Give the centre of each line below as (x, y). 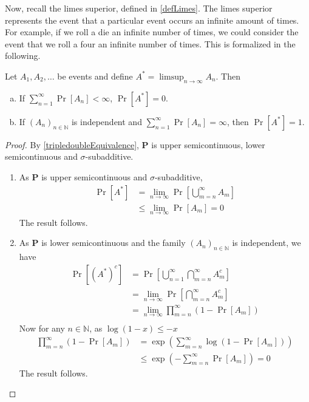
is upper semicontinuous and (94, 176)
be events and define (95, 76)
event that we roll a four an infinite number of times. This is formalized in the (150, 43)
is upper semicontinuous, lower (208, 144)
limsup (171, 77)
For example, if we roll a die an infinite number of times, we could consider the (152, 32)
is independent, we (267, 243)
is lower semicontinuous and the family (114, 243)
